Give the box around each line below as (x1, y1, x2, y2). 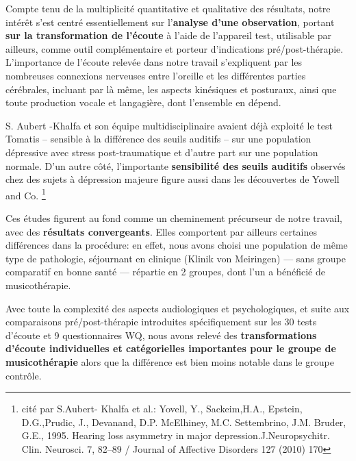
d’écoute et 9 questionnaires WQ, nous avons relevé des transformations (5, 327, 317, 342)
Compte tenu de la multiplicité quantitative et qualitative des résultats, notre (5, 1, 331, 15)
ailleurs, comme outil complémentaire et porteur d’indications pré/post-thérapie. (5, 41, 344, 55)
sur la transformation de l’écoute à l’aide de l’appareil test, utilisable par (5, 28, 331, 42)
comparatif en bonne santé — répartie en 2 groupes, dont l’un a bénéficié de (5, 264, 325, 279)
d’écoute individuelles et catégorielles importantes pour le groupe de (5, 341, 336, 356)
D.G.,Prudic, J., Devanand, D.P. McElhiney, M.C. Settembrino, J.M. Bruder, (21, 414, 346, 429)
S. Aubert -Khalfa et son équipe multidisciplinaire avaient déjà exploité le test (5, 118, 333, 132)
